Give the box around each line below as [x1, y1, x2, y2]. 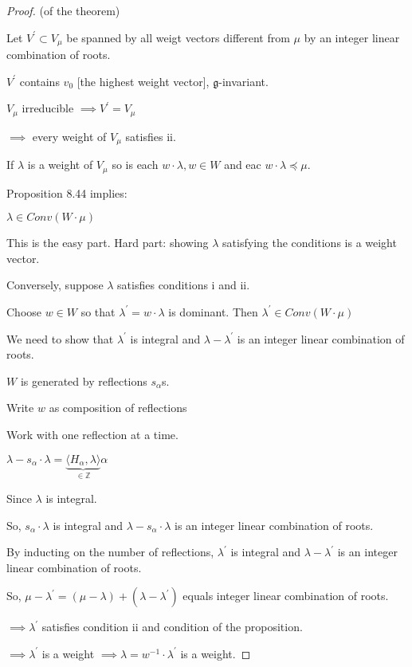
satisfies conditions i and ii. [117, 277, 250, 293]
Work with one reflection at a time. [6, 426, 179, 442]
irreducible [22, 100, 74, 116]
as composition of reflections [49, 399, 187, 416]
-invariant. [218, 73, 269, 89]
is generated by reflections [20, 372, 147, 389]
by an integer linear [304, 29, 400, 45]
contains [19, 73, 60, 89]
